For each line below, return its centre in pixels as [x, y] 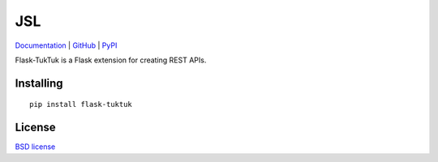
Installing [39, 83]
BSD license [35, 147]
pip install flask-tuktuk [81, 104]
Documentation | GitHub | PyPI [66, 45]
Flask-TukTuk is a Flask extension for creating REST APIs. [111, 60]
